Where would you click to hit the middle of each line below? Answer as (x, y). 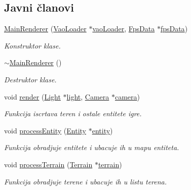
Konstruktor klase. (32, 45)
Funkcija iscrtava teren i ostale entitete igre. (73, 113)
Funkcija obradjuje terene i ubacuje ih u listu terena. (86, 181)
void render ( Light (32, 96)
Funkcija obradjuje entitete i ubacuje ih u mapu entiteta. (92, 147)
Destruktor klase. (30, 79)
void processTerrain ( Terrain (48, 164)
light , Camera (88, 96)
